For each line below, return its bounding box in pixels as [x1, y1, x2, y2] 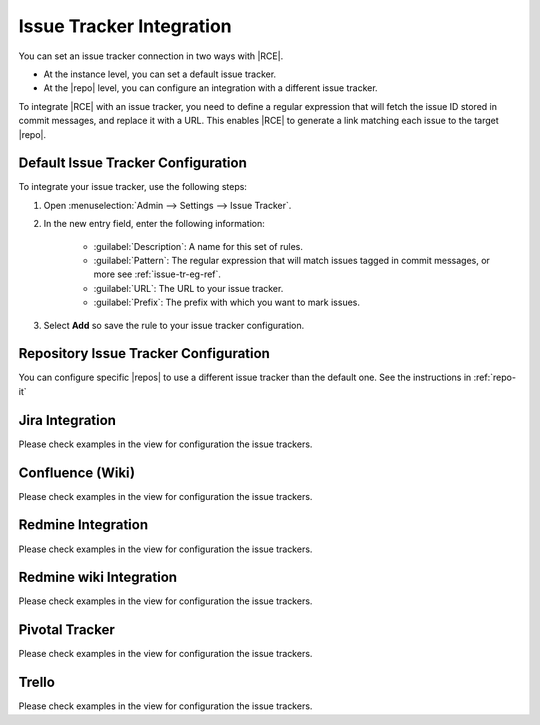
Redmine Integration [18, 516, 149, 534]
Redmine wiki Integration [18, 569, 178, 586]
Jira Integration [18, 411, 117, 429]
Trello [18, 674, 55, 691]
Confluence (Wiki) [18, 464, 136, 481]
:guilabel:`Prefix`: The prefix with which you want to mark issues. [93, 296, 360, 309]
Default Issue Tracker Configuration [18, 155, 247, 172]
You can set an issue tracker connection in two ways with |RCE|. [18, 50, 284, 62]
